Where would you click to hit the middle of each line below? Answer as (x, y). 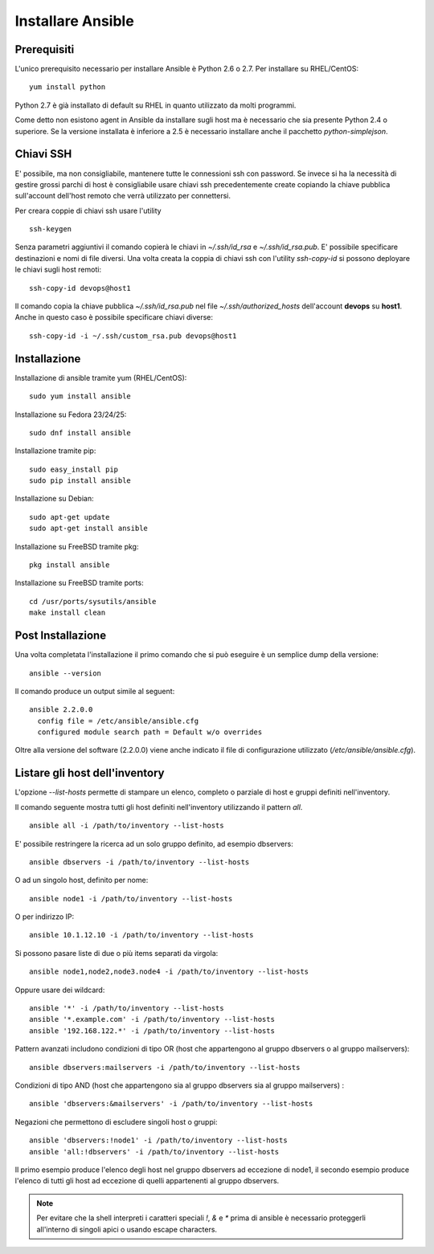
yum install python (68, 87)
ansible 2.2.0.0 (61, 710)
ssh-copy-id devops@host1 (80, 288)
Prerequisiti (45, 49)
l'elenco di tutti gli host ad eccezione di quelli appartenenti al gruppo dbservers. (147, 1181)
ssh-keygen (51, 229)
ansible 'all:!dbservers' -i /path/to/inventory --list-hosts (154, 1152)
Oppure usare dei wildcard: (60, 990)
